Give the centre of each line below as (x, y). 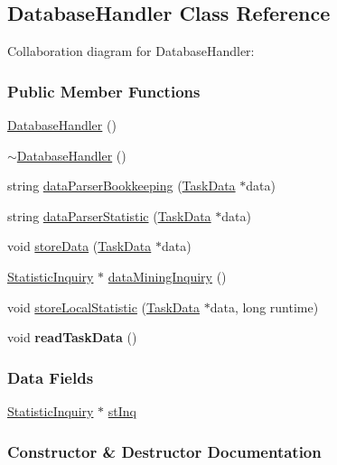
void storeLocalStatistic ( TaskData (104, 307)
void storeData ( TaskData (80, 246)
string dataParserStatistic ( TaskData (109, 215)
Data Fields (51, 377)
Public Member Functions (104, 91)
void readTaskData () (72, 337)
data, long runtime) (264, 307)
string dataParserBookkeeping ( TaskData (122, 186)
